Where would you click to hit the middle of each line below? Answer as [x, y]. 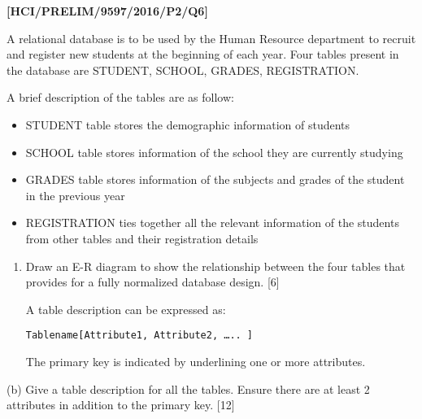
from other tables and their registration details [142, 238]
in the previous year [75, 195]
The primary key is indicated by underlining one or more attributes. [196, 361]
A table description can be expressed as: [126, 309]
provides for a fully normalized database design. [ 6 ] [152, 282]
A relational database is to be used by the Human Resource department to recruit [211, 38]
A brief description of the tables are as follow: [120, 97]
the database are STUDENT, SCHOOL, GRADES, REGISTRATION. [183, 70]
